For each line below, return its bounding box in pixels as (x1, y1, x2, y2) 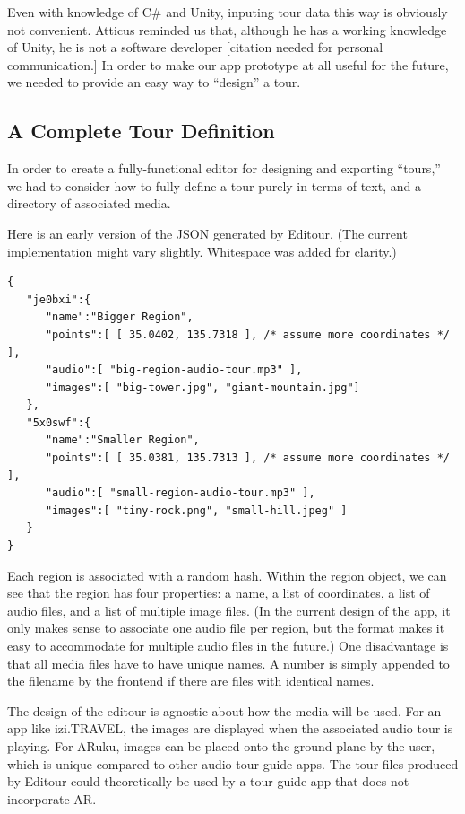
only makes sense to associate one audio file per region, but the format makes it (7, 618, 445, 637)
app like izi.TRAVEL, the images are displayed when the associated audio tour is (7, 719, 453, 738)
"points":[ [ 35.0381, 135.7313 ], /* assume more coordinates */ (45, 451, 450, 465)
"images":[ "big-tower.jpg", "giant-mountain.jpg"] (45, 381, 360, 394)
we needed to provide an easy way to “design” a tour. (7, 73, 301, 92)
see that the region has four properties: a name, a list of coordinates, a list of (7, 583, 430, 602)
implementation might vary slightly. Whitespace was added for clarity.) (7, 241, 397, 260)
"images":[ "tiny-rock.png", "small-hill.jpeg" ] (45, 503, 348, 517)
